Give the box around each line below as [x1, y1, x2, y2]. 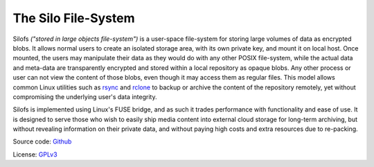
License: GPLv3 [12, 150, 58, 159]
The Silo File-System [12, 10, 135, 26]
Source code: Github [12, 137, 72, 146]
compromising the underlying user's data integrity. [12, 92, 157, 100]
